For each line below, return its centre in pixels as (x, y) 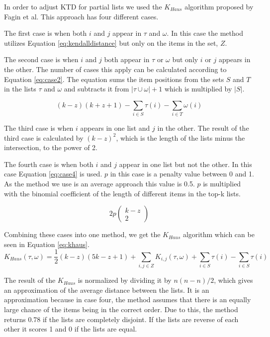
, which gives (233, 280)
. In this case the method (205, 33)
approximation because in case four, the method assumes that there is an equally (128, 299)
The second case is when (41, 59)
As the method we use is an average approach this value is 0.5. (99, 184)
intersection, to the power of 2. (51, 147)
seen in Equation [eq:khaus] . (47, 244)
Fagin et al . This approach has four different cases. (81, 16)
